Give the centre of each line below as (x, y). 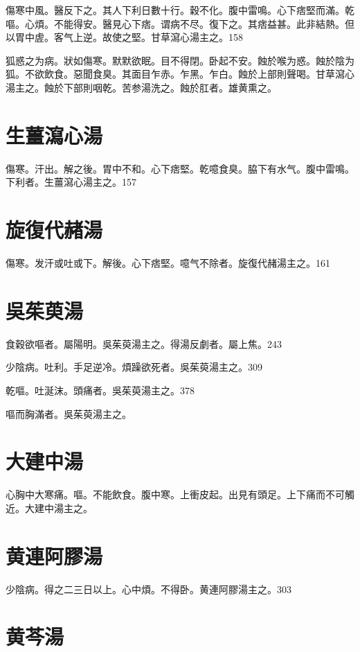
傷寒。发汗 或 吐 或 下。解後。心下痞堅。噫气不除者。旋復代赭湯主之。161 (168, 263)
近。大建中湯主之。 (49, 508)
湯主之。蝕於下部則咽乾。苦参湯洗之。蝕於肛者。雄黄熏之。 (141, 87)
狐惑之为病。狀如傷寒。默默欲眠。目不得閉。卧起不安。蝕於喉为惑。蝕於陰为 (180, 60)
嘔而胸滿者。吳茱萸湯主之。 (69, 413)
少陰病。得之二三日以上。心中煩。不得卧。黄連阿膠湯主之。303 (148, 589)
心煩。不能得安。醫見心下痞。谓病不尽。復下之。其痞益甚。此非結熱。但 (189, 23)
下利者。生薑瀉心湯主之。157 (71, 182)
